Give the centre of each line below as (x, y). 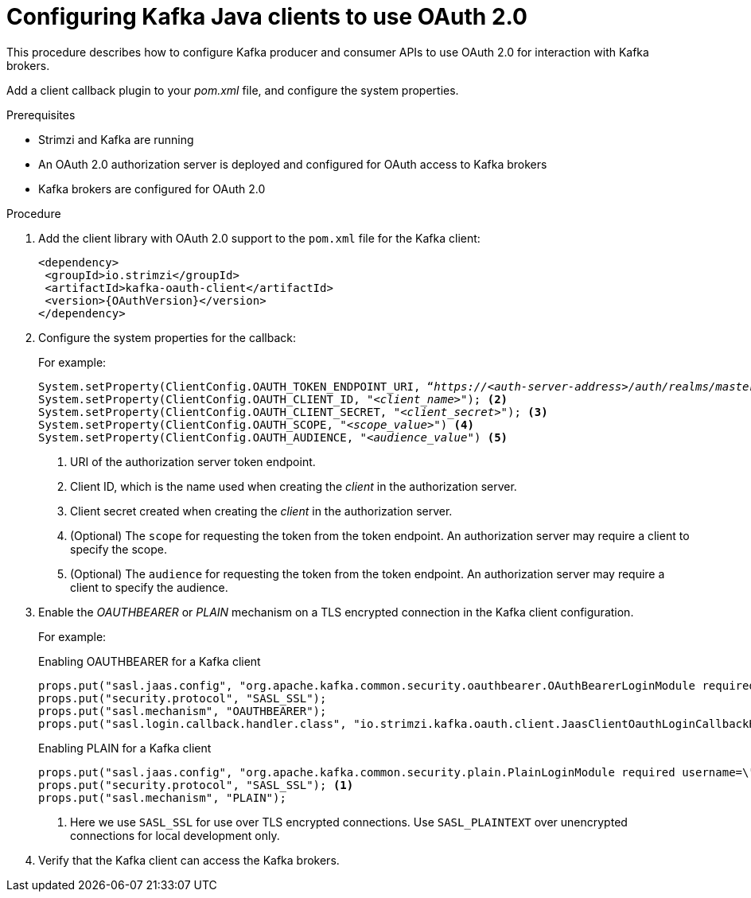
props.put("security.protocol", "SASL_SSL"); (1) (196, 785)
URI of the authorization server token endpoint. (193, 461)
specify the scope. (119, 549)
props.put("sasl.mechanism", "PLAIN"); (162, 797)
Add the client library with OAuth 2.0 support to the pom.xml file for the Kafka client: (259, 238)
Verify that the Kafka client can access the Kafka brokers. (189, 860)
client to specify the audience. (149, 587)
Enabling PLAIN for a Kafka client (125, 748)
